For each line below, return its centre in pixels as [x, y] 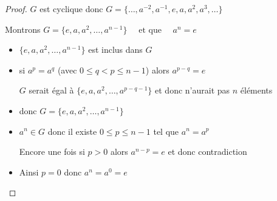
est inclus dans [115, 49]
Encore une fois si [52, 152]
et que [150, 30]
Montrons [23, 29]
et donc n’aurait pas [193, 90]
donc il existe [72, 131]
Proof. [16, 9]
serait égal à [51, 90]
